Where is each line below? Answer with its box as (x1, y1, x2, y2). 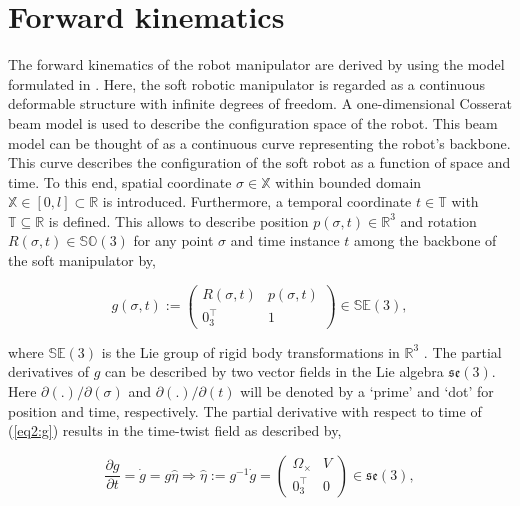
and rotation (400, 210, 477, 231)
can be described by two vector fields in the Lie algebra (105, 361, 444, 382)
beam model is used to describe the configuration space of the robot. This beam (8, 112, 498, 133)
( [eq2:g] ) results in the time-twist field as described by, (8, 420, 342, 441)
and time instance (230, 230, 340, 251)
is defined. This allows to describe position (48, 210, 309, 231)
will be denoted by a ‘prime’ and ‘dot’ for (240, 380, 494, 401)
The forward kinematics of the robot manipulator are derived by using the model (8, 54, 505, 75)
